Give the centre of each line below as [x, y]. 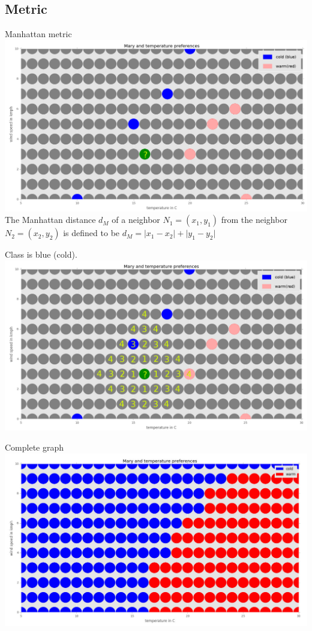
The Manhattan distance [50, 220]
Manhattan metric [38, 34]
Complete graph [34, 447]
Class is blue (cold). [41, 254]
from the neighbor [254, 220]
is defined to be [91, 233]
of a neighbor [136, 220]
